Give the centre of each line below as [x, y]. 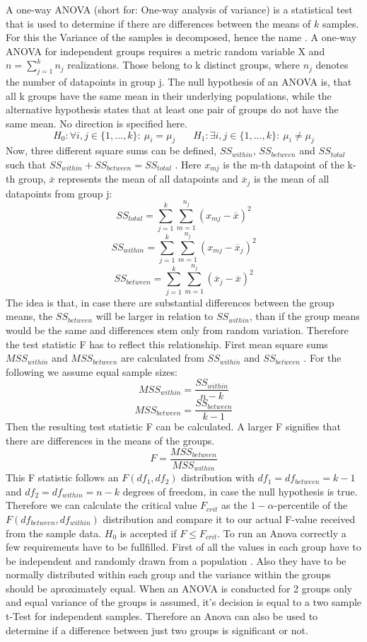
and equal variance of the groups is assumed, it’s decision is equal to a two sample [184, 602]
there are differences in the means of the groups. [110, 441]
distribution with [218, 477]
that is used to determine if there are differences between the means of [158, 23]
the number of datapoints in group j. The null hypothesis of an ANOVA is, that [179, 82]
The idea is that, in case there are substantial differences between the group [170, 302]
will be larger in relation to [155, 316]
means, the [29, 316]
